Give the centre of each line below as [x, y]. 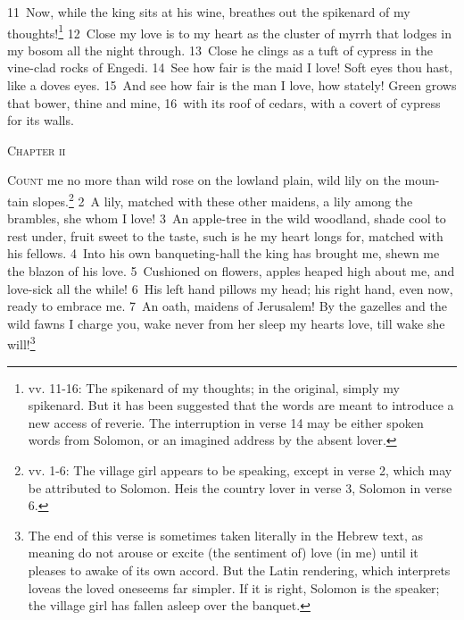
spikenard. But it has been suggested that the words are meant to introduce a [241, 405]
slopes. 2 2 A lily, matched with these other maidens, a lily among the [223, 200]
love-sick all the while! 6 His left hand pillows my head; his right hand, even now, [230, 288]
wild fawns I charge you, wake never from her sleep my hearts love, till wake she [226, 323]
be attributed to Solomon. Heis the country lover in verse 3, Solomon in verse [240, 487]
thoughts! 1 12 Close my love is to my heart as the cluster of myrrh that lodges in [229, 31]
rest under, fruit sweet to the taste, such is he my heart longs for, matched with [225, 235]
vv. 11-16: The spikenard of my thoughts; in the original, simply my [214, 387]
